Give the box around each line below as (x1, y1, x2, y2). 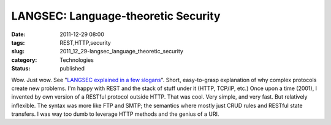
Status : (11, 65, 31, 72)
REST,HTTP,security (59, 39, 112, 46)
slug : (11, 48, 25, 55)
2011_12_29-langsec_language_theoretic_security (59, 48, 184, 55)
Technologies (59, 56, 94, 64)
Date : (11, 31, 26, 38)
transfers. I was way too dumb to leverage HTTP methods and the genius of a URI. (11, 110, 219, 118)
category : (11, 56, 37, 64)
